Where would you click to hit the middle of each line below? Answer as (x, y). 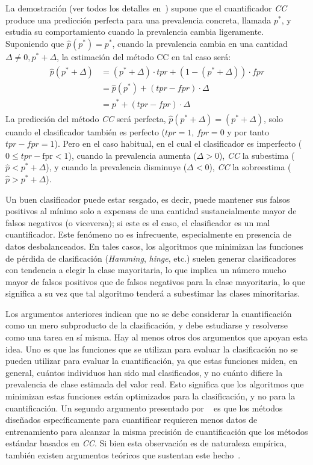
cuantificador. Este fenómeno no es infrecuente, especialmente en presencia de (149, 234)
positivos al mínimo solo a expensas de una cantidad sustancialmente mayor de (151, 211)
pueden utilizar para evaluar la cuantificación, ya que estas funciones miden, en (151, 361)
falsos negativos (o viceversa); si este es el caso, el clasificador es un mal (138, 222)
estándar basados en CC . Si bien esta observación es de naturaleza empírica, (146, 443)
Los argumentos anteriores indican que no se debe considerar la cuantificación (149, 313)
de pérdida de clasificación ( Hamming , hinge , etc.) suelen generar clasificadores (151, 258)
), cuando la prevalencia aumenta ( (132, 155)
